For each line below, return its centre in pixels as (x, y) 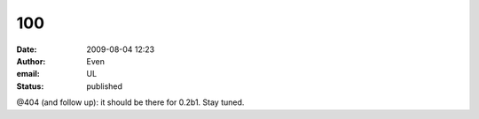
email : (28, 74)
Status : (30, 86)
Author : (31, 61)
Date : (27, 49)
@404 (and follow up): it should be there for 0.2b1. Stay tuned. (130, 102)
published (105, 86)
